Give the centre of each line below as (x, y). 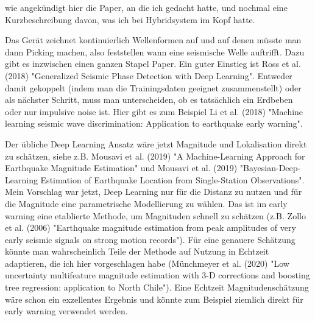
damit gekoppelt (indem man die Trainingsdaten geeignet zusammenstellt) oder (153, 87)
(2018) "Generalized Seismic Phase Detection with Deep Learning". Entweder (149, 75)
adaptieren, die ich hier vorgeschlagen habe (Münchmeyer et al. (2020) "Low (147, 263)
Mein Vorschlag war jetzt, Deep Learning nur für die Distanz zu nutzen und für (154, 192)
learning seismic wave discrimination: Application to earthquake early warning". (154, 123)
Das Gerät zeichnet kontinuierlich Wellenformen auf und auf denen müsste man (153, 40)
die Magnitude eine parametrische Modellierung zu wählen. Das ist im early (146, 203)
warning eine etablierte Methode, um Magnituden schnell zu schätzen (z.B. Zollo (155, 215)
